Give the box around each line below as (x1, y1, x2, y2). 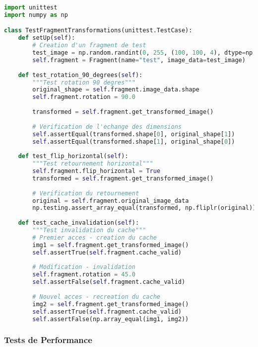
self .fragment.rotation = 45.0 (32, 271, 135, 278)
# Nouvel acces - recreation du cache (32, 293, 160, 300)
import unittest (4, 4, 58, 11)
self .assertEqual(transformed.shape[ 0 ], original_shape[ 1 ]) (32, 130, 235, 138)
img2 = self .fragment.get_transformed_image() (32, 300, 189, 308)
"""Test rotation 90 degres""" (32, 79, 135, 86)
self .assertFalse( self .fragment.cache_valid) (32, 278, 186, 286)
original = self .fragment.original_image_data (32, 197, 189, 204)
